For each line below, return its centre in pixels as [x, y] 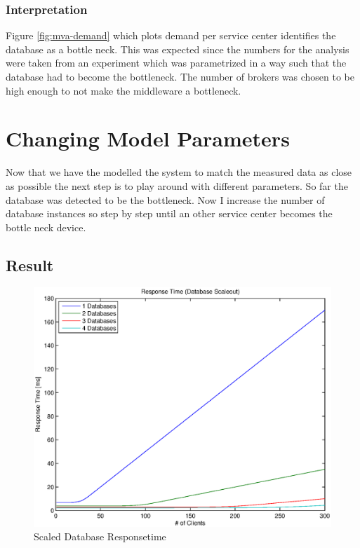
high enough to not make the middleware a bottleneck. [124, 90]
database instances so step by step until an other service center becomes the [169, 213]
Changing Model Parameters [148, 138]
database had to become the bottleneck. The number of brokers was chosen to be [180, 76]
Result [30, 265]
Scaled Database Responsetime [100, 536]
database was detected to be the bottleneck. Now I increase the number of [165, 199]
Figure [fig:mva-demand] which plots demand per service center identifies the [171, 35]
